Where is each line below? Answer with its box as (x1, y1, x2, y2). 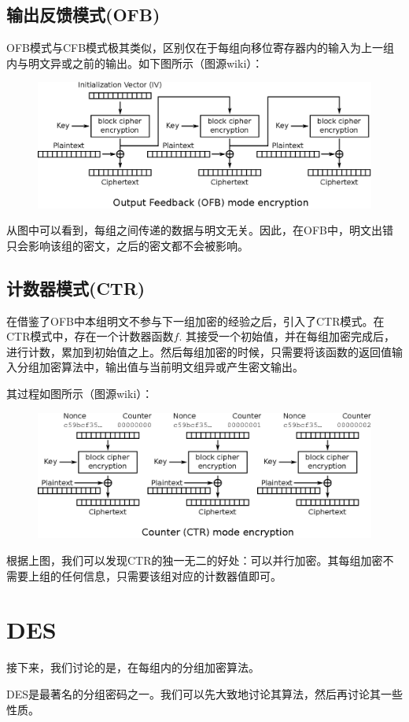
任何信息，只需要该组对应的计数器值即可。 (61, 567, 282, 584)
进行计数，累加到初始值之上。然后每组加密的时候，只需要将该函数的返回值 (6, 343, 392, 359)
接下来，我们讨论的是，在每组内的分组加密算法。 (6, 659, 260, 676)
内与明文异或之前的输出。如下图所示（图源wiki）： (6, 54, 263, 71)
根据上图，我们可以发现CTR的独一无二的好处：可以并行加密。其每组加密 (6, 552, 383, 568)
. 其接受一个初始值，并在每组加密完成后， (179, 328, 395, 344)
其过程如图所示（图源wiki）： (6, 385, 153, 401)
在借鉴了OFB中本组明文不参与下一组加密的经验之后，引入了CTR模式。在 (6, 312, 385, 329)
